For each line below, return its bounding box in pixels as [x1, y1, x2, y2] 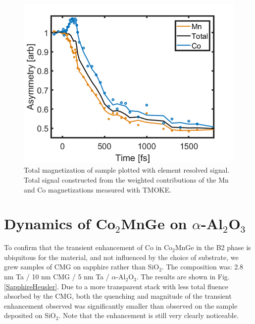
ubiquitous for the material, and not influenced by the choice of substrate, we [4, 252, 239, 262]
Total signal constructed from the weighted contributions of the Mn [24, 174, 229, 185]
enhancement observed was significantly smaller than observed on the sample [4, 300, 238, 311]
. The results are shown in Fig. [136, 271, 230, 282]
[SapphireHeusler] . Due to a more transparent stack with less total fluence [4, 281, 229, 291]
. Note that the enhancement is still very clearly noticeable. [58, 310, 239, 321]
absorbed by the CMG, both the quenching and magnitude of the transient [4, 291, 232, 301]
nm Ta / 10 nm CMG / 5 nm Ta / [4, 271, 109, 282]
